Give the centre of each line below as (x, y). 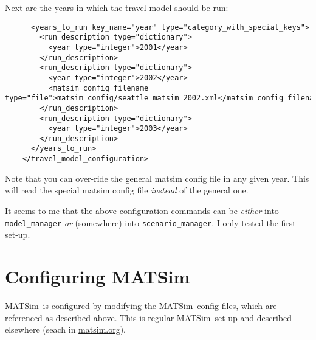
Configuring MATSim (98, 276)
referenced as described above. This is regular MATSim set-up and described (149, 317)
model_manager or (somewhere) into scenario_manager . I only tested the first (150, 222)
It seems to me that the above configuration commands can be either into (142, 210)
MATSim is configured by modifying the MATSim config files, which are (141, 305)
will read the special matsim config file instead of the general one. (127, 190)
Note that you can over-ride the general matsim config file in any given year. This (157, 178)
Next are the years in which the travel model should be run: (117, 7)
